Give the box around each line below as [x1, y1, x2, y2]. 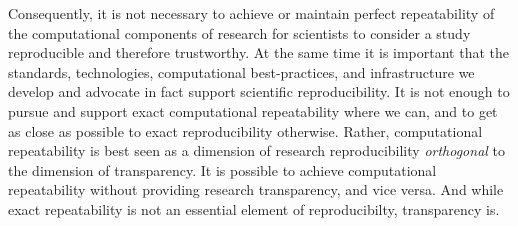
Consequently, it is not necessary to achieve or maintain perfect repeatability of [8, 3, 495, 23]
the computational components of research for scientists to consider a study [8, 22, 471, 43]
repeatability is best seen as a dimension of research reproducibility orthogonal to [8, 140, 505, 161]
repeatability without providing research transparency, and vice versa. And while [8, 179, 504, 200]
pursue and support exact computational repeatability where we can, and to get [8, 100, 498, 121]
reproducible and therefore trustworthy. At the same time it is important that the [8, 42, 510, 63]
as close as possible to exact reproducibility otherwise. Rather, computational [8, 120, 483, 141]
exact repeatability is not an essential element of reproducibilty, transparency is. [8, 198, 500, 219]
